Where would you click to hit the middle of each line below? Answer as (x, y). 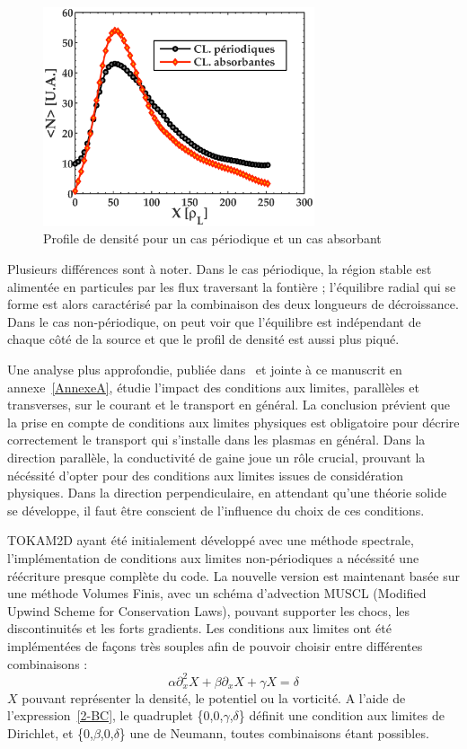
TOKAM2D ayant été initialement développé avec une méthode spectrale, (211, 540)
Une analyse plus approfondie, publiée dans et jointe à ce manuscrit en (205, 370)
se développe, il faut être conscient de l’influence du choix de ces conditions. (216, 510)
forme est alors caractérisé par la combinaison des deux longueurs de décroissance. (233, 304)
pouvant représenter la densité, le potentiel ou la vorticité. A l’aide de (214, 697)
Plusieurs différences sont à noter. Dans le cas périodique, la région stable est (220, 269)
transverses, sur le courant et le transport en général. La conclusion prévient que (229, 405)
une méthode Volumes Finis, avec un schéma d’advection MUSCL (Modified (217, 593)
